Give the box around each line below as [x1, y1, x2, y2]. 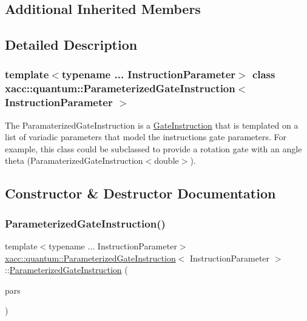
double [154, 154, 179, 167]
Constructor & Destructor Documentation [5, 184, 276, 203]
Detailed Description [5, 35, 138, 54]
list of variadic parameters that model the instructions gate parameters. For [5, 130, 287, 143]
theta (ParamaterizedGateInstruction [5, 154, 143, 167]
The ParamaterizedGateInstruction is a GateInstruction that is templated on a [5, 118, 299, 131]
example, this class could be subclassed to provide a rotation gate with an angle [5, 142, 302, 155]
